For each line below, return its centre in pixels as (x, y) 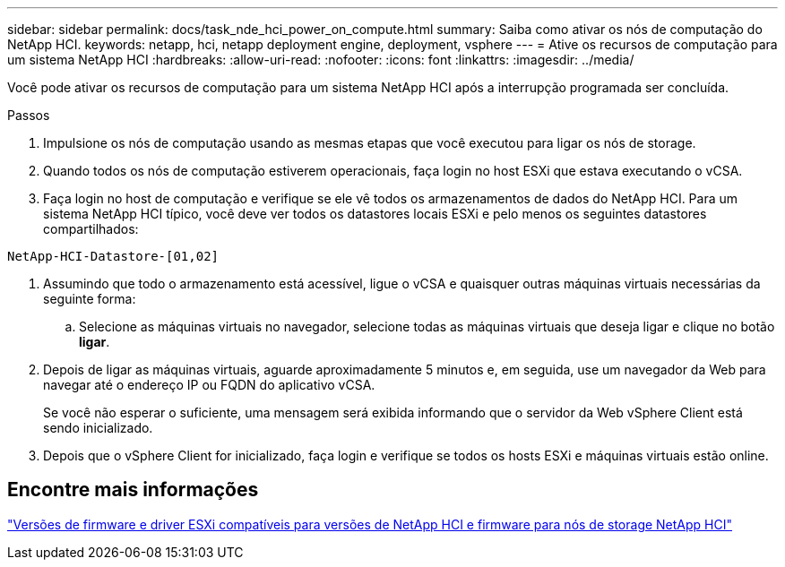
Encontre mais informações (133, 490)
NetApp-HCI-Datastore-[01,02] (113, 256)
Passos (29, 115)
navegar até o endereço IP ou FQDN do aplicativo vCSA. (209, 385)
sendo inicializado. (98, 428)
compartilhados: (91, 229)
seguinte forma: (90, 299)
